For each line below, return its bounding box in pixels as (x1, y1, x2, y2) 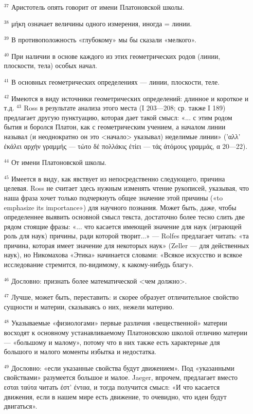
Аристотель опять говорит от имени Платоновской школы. (11, 2, 184, 12)
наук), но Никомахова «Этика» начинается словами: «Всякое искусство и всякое (4, 250, 242, 260)
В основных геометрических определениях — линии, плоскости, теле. (11, 76, 220, 87)
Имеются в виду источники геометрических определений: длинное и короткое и (11, 93, 249, 103)
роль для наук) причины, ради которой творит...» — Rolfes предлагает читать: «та (4, 231, 249, 241)
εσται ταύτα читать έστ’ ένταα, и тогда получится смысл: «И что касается (4, 382, 220, 392)
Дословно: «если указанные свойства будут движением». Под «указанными (11, 362, 235, 373)
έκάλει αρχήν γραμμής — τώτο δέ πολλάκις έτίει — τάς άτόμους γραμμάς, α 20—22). (4, 141, 248, 151)
